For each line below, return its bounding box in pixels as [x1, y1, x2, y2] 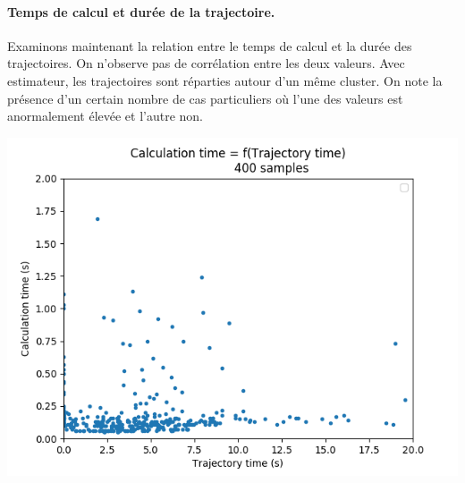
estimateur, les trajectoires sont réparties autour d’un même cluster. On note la [7, 71, 443, 89]
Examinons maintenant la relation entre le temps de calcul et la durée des [7, 36, 412, 55]
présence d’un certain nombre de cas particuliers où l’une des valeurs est [7, 89, 403, 107]
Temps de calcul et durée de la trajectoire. [7, 2, 275, 21]
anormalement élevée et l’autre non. [7, 106, 204, 125]
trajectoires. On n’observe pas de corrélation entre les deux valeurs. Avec [7, 54, 405, 72]
